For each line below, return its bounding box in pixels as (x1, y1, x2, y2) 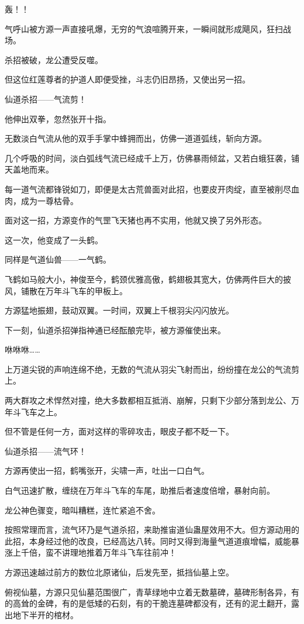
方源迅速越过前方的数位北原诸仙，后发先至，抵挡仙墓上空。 (5, 566, 234, 578)
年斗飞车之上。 (5, 405, 62, 418)
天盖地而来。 (5, 163, 54, 175)
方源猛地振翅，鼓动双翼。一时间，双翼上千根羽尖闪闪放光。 (5, 304, 234, 316)
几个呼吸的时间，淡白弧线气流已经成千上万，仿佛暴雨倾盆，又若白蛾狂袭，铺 (5, 151, 299, 164)
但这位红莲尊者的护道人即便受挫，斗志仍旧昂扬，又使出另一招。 (5, 73, 250, 85)
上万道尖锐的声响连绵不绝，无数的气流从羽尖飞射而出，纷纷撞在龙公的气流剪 (5, 363, 299, 375)
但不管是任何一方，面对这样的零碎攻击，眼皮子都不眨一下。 (5, 425, 234, 437)
